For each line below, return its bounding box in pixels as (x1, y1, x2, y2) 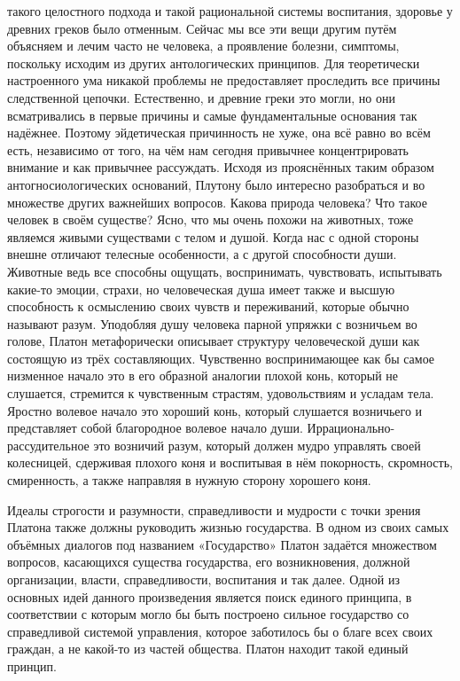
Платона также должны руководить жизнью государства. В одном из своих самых (7, 518, 449, 536)
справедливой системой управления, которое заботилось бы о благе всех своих (7, 622, 433, 640)
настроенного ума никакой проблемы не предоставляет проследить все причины (7, 71, 441, 90)
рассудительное (7, 435, 90, 454)
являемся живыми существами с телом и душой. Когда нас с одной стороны (7, 227, 419, 246)
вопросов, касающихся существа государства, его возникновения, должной (7, 552, 410, 571)
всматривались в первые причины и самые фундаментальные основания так (7, 106, 417, 124)
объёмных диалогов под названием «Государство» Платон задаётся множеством (7, 535, 437, 553)
